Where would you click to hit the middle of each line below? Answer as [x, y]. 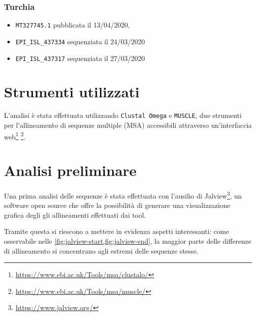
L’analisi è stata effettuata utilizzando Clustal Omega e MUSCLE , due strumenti [123, 115]
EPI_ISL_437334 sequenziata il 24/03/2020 [80, 41]
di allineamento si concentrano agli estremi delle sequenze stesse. [101, 250]
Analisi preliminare [70, 170]
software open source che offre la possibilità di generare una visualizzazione [117, 205]
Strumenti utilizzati [72, 92]
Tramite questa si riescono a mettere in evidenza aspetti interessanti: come [117, 231]
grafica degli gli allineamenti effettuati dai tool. [75, 215]
